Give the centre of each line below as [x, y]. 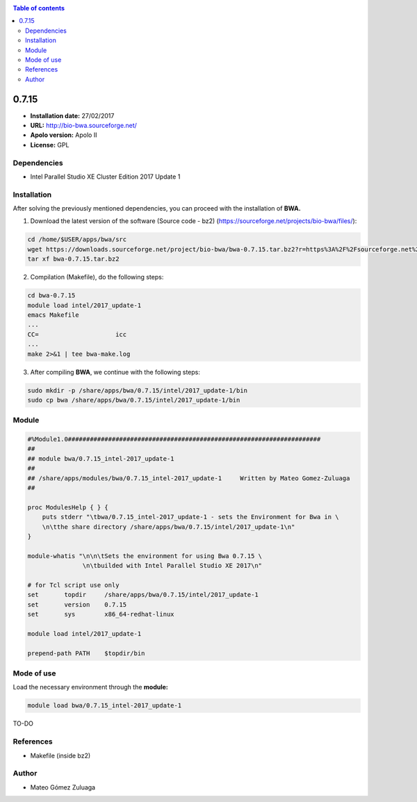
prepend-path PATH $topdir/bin [86, 653]
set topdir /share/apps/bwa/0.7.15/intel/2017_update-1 [143, 595]
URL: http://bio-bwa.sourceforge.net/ [83, 126]
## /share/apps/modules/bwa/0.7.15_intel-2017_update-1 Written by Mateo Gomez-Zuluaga [189, 478]
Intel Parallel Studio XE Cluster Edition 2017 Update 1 [105, 177]
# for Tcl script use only [73, 585]
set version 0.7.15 [77, 604]
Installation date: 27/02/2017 [72, 115]
